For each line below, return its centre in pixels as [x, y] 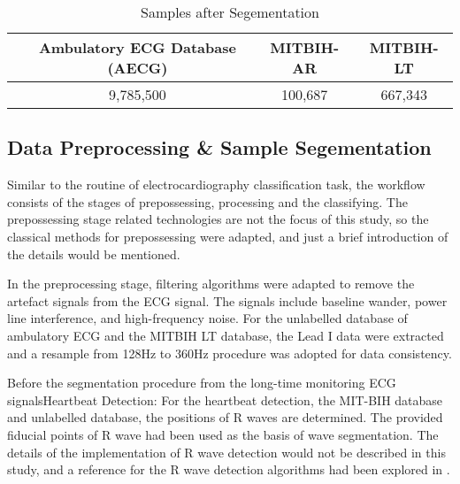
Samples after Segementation [230, 12]
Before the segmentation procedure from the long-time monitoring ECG [202, 383]
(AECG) [138, 68]
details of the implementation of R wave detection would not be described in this [226, 452]
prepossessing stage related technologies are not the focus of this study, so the [218, 219]
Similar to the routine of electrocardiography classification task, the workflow [216, 184]
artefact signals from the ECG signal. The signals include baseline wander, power [227, 300]
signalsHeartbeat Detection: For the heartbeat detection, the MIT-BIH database [225, 399]
